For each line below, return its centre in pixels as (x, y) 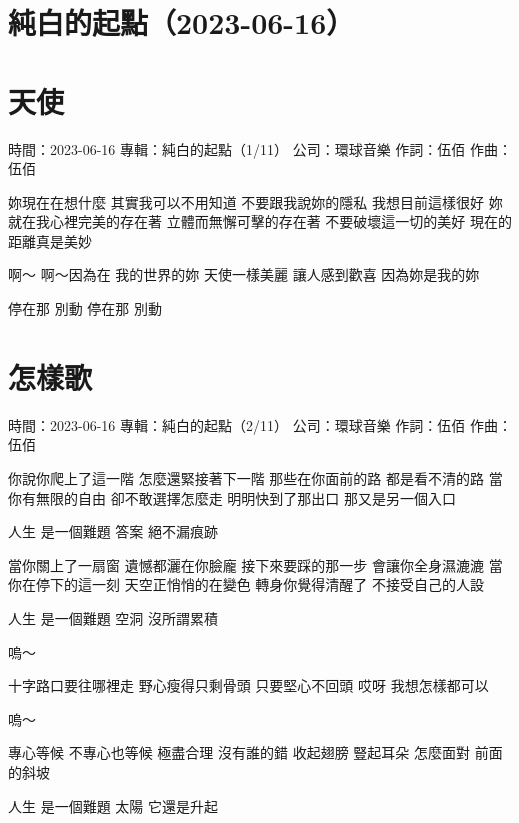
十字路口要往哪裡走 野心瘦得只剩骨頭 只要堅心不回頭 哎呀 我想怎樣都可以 (248, 685)
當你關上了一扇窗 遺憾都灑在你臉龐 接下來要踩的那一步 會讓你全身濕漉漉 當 (255, 564)
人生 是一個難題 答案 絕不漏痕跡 (113, 531)
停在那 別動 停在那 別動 (85, 308)
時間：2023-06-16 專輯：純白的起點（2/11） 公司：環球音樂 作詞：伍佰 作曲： (260, 424)
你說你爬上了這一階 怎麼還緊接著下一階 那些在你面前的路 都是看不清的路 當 (255, 477)
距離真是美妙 (50, 240)
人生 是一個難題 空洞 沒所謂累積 (113, 617)
